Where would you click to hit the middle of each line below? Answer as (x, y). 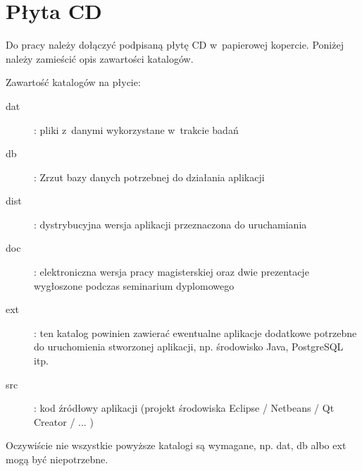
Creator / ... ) (64, 421)
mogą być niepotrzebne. (57, 459)
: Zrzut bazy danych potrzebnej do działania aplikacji (149, 177)
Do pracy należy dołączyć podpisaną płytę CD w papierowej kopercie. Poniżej (175, 45)
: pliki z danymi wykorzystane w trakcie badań (136, 129)
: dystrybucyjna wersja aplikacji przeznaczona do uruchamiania (170, 224)
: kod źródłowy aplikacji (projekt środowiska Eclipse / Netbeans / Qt (184, 408)
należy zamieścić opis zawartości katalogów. (100, 58)
